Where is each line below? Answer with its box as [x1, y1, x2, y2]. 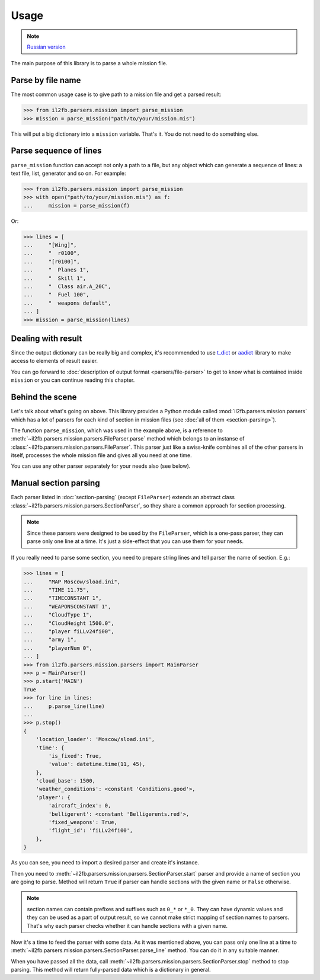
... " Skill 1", [23, 274, 87, 282]
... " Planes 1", [23, 267, 89, 273]
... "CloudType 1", [23, 611, 93, 618]
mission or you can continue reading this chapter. [11, 376, 135, 384]
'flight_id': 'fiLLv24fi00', [48, 827, 133, 834]
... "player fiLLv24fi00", [23, 628, 115, 635]
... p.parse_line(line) [23, 703, 105, 710]
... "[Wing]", [23, 242, 77, 248]
